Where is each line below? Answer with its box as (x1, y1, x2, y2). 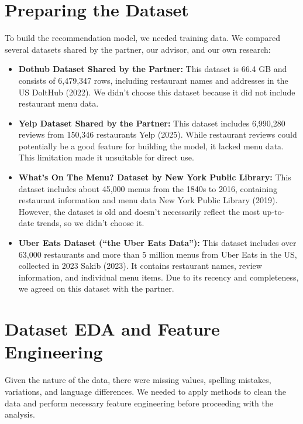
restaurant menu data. (18, 97, 99, 110)
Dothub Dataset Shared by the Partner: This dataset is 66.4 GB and (18, 63, 287, 75)
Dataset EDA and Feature (5, 317, 220, 341)
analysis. (5, 408, 35, 420)
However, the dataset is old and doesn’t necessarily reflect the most (18, 205, 260, 217)
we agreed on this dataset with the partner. (18, 282, 174, 295)
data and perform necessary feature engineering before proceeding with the (5, 396, 273, 409)
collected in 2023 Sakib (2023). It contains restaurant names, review (18, 259, 262, 272)
